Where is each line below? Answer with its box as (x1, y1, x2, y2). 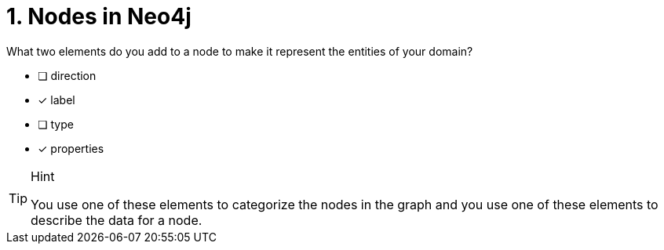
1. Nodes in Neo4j (6, 3, 192, 30)
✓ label (38, 92, 75, 107)
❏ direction (38, 68, 97, 82)
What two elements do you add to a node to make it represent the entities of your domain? (6, 44, 473, 58)
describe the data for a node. (31, 212, 202, 228)
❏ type (38, 117, 74, 131)
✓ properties (38, 141, 104, 155)
